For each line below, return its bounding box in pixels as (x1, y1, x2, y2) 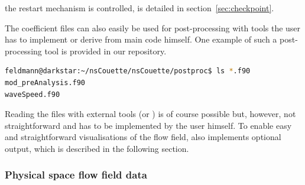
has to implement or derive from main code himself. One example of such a (5, 33, 277, 46)
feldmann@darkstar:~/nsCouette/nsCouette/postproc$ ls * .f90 (5, 67, 251, 76)
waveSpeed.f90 (5, 90, 60, 99)
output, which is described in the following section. (5, 142, 189, 154)
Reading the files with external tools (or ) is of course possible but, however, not (5, 108, 296, 120)
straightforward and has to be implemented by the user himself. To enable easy (5, 119, 292, 131)
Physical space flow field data (5, 167, 147, 182)
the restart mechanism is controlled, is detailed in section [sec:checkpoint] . (5, 2, 274, 14)
